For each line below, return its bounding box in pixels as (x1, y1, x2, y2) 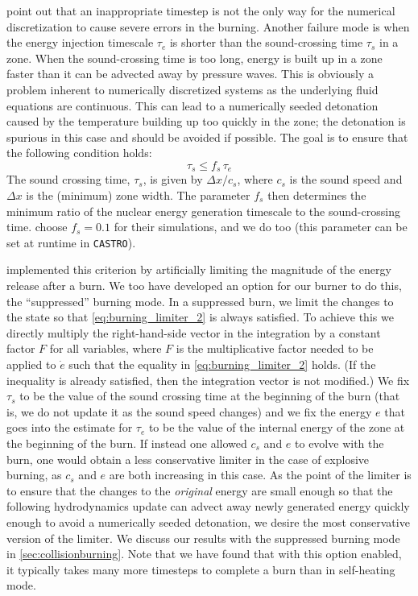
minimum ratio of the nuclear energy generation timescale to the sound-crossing (6, 202, 400, 219)
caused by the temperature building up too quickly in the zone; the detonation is (6, 113, 406, 130)
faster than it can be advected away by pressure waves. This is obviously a (6, 65, 374, 82)
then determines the (267, 186, 366, 203)
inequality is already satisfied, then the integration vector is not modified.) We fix (6, 371, 410, 388)
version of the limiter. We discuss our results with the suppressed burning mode (6, 529, 400, 546)
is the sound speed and (289, 171, 403, 188)
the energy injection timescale (6, 34, 154, 51)
